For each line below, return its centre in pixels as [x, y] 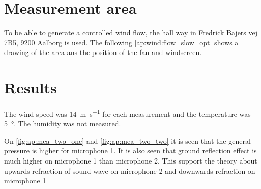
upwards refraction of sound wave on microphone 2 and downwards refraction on [130, 170]
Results [31, 87]
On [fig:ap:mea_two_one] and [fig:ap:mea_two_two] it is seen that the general [127, 140]
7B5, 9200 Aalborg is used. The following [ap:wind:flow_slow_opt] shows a [121, 42]
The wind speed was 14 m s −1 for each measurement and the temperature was [127, 113]
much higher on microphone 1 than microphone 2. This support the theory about [131, 161]
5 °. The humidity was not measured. [63, 124]
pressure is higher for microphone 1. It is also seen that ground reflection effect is [130, 151]
